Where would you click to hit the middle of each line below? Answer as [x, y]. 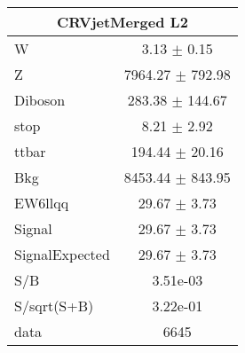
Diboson [40, 100]
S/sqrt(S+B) [54, 306]
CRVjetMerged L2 [122, 22]
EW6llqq [42, 203]
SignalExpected [62, 254]
